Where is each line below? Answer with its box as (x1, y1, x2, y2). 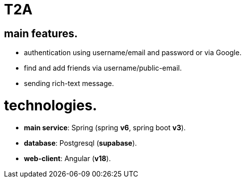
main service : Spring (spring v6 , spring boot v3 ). (24, 123, 186, 132)
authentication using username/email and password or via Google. (24, 48, 242, 57)
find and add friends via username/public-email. (24, 64, 182, 73)
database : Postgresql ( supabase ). (24, 138, 137, 147)
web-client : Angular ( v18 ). (24, 154, 111, 163)
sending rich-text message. (24, 79, 114, 88)
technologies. (4, 96, 97, 114)
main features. (4, 27, 78, 40)
